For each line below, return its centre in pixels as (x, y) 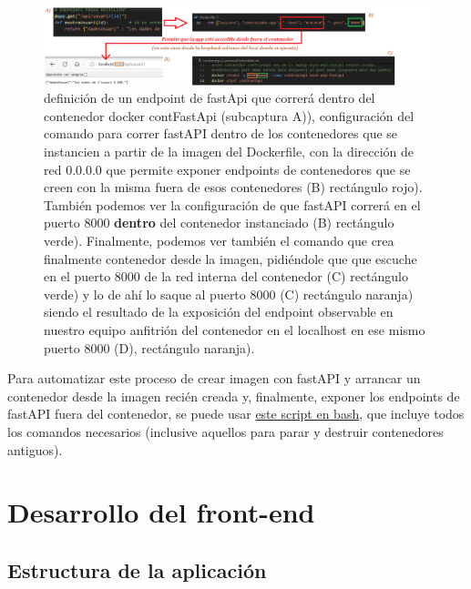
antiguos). (35, 449)
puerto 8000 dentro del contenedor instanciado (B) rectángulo (219, 223)
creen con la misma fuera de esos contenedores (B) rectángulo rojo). (233, 187)
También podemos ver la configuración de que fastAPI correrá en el (232, 204)
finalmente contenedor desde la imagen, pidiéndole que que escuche (230, 258)
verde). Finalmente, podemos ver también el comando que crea (219, 241)
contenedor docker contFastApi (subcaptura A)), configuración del (229, 115)
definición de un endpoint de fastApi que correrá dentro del (210, 98)
